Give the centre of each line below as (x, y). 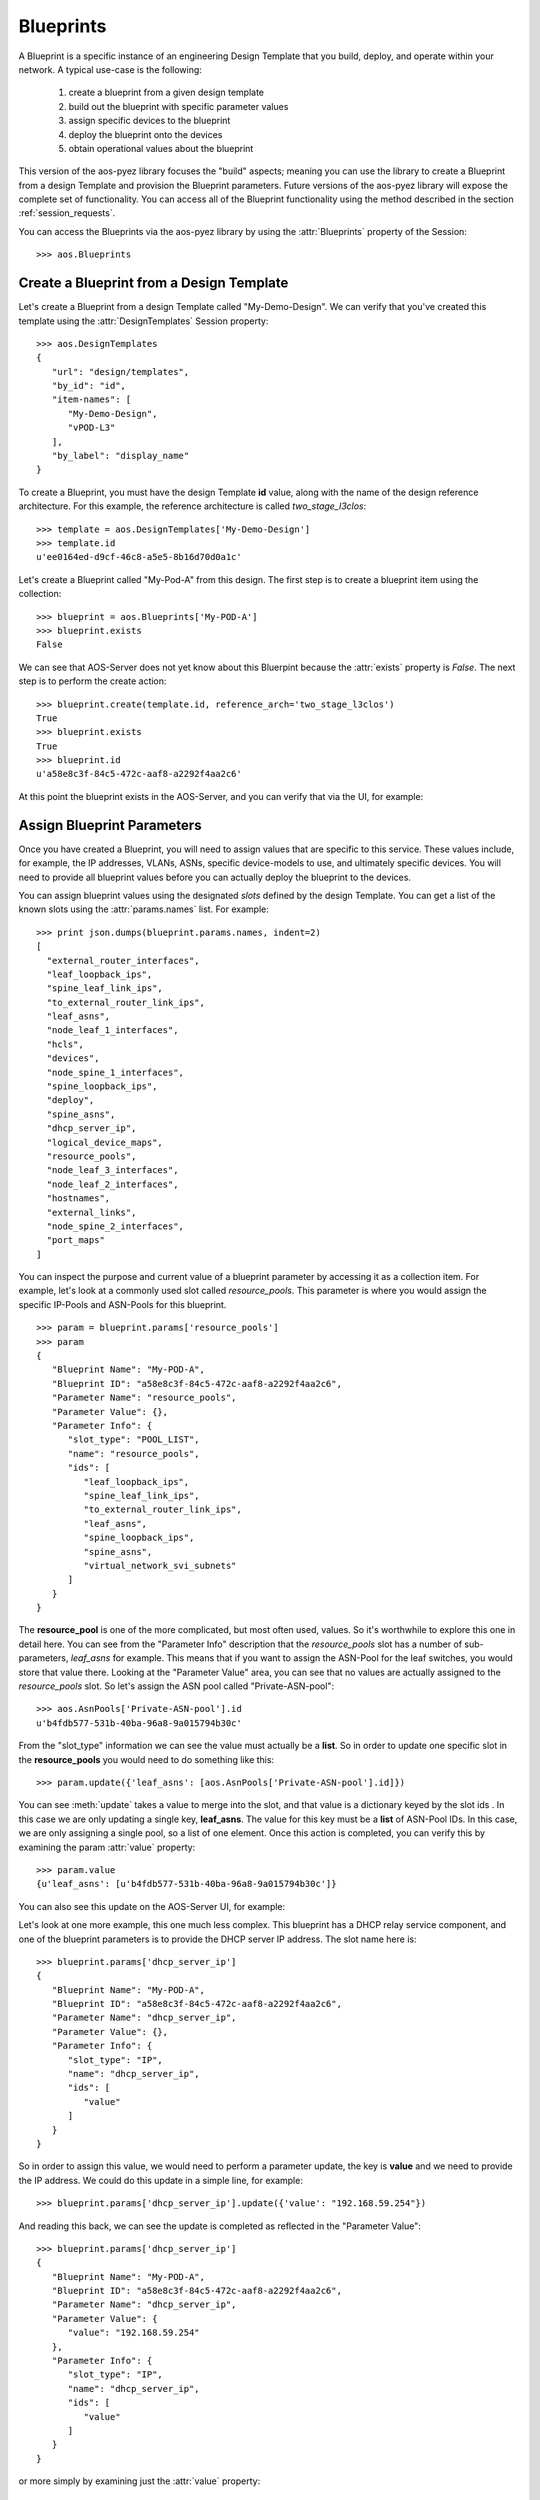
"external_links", (91, 1212)
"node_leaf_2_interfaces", (112, 1184)
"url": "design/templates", (120, 371)
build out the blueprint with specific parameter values (178, 106)
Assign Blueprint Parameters (110, 825)
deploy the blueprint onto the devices (145, 134)
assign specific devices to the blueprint (149, 121)
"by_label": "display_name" (120, 456)
